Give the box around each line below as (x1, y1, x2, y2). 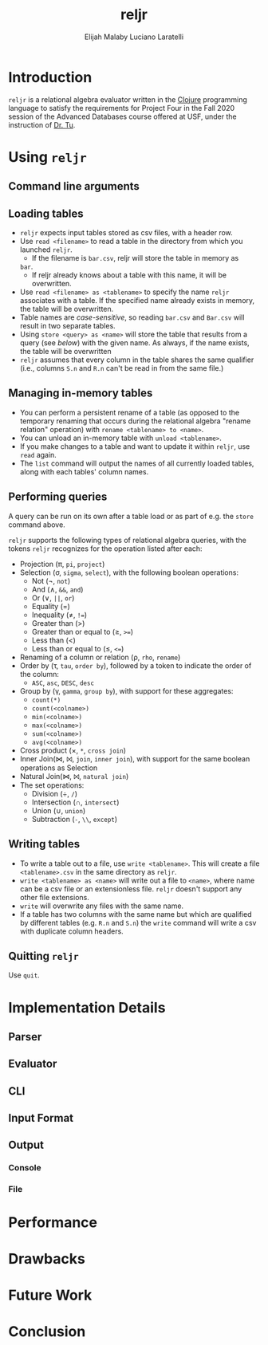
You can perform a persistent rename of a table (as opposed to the (19, 407, 240, 417)
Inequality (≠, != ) (31, 610, 88, 619)
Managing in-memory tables (8, 387, 153, 400)
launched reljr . (19, 245, 73, 254)
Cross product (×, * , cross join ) (19, 745, 126, 755)
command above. (8, 520, 65, 529)
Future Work (8, 1286, 93, 1304)
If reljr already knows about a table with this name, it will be (31, 270, 227, 280)
